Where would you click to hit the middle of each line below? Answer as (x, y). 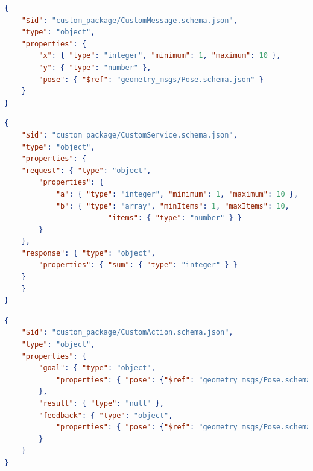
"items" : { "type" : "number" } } (175, 218)
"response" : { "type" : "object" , (88, 253)
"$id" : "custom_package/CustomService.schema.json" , (129, 135)
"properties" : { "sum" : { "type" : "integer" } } (138, 265)
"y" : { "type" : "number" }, (95, 67)
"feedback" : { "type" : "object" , (106, 415)
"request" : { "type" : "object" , (86, 170)
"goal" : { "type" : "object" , (97, 368)
